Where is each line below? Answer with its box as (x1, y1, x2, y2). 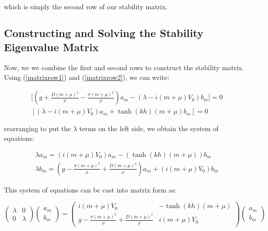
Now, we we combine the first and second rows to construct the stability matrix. (4, 62, 244, 73)
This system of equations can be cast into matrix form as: (4, 184, 177, 194)
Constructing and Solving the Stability (4, 25, 204, 40)
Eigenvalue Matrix (4, 39, 99, 55)
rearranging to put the (4, 123, 71, 134)
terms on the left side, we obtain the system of (79, 123, 219, 134)
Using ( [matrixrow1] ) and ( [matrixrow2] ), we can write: (4, 72, 169, 82)
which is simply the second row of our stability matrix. (4, 1, 168, 11)
